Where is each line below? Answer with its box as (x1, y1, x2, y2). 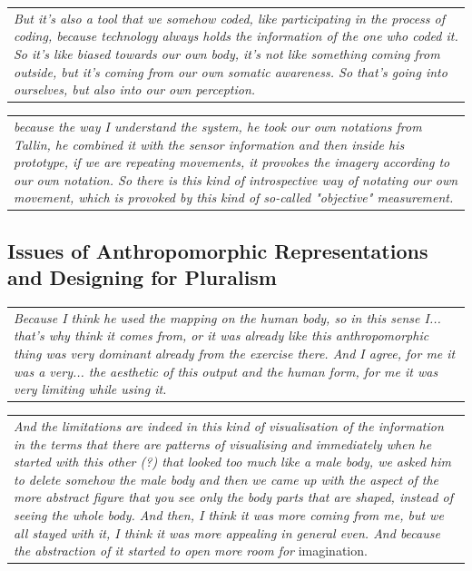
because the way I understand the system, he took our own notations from (14, 116, 422, 135)
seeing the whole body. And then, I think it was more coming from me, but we (14, 505, 444, 524)
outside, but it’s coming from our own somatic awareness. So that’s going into (14, 62, 447, 81)
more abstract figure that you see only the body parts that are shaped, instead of (14, 487, 453, 507)
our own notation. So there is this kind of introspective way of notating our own (14, 170, 458, 189)
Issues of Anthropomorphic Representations (7, 236, 428, 264)
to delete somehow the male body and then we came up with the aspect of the (14, 469, 438, 488)
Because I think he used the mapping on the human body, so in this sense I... (14, 308, 441, 327)
